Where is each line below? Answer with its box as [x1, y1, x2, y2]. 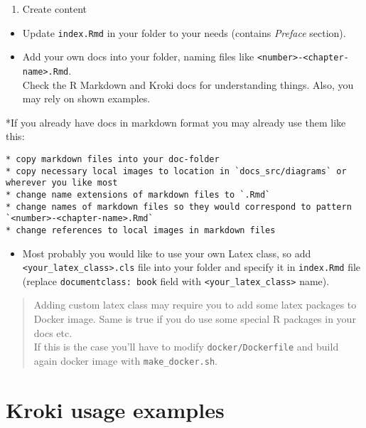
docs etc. [33, 325, 72, 340]
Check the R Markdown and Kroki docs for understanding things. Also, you [22, 77, 354, 92]
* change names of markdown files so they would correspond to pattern [6, 201, 352, 212]
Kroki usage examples [6, 395, 225, 424]
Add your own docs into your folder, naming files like [22, 49, 254, 64]
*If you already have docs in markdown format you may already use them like [6, 114, 346, 129]
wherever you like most [6, 178, 118, 188]
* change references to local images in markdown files [6, 225, 276, 235]
